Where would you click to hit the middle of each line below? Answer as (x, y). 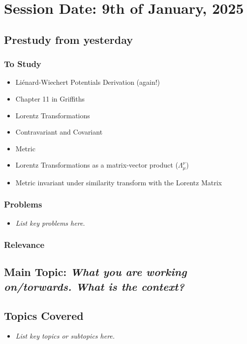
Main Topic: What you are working (95, 272)
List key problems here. (50, 223)
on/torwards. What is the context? (94, 286)
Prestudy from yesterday (68, 39)
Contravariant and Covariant (59, 132)
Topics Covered (44, 315)
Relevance (24, 245)
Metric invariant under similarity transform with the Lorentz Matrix (119, 182)
